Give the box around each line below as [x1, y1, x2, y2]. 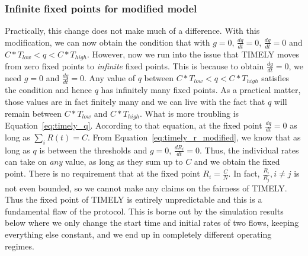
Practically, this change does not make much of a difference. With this [5, 24, 260, 37]
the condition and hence [5, 84, 92, 96]
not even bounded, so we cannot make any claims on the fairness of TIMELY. [5, 181, 287, 194]
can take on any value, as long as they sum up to [5, 155, 183, 168]
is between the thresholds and [39, 143, 147, 156]
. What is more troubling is [140, 107, 239, 119]
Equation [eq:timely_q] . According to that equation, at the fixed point [5, 119, 262, 132]
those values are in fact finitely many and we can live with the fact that [5, 95, 265, 107]
